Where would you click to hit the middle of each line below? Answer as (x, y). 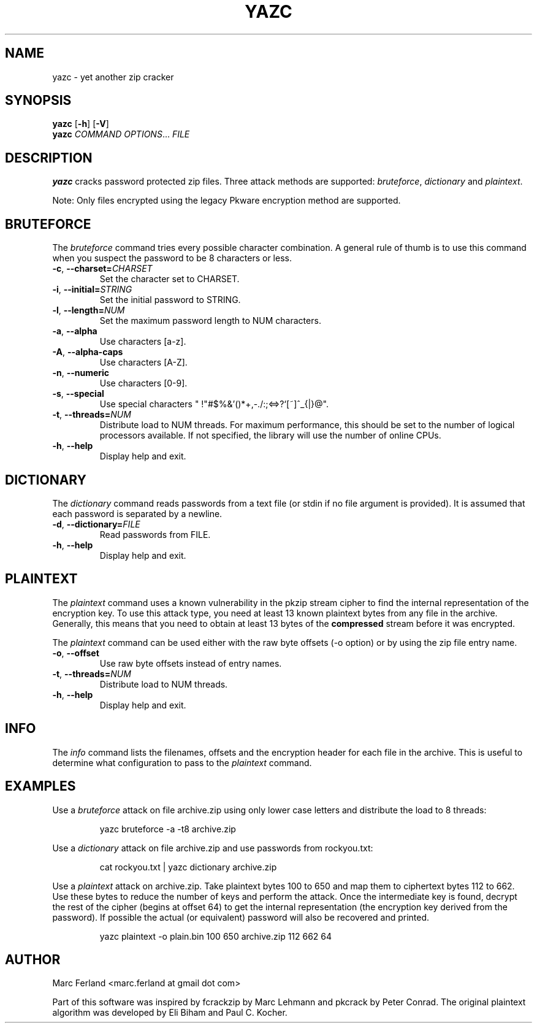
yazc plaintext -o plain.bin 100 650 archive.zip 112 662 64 (216, 936)
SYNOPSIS (38, 101)
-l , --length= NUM (89, 310)
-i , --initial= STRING (92, 290)
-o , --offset (76, 653)
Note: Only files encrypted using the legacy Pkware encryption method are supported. (227, 201)
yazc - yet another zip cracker (113, 77)
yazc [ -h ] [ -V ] (81, 124)
